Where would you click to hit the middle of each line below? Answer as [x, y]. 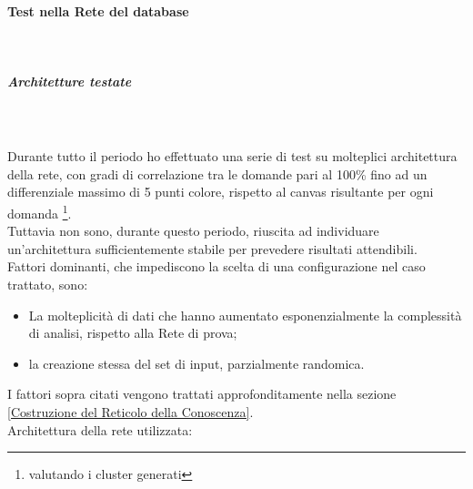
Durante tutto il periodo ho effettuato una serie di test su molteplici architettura [232, 156]
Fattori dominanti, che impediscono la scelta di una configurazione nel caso [216, 266]
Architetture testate [70, 81]
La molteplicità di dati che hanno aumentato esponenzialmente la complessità [245, 315]
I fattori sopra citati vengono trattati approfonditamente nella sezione [202, 394]
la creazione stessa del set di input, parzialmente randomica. [196, 363]
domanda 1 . [40, 211]
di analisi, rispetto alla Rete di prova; [133, 333]
